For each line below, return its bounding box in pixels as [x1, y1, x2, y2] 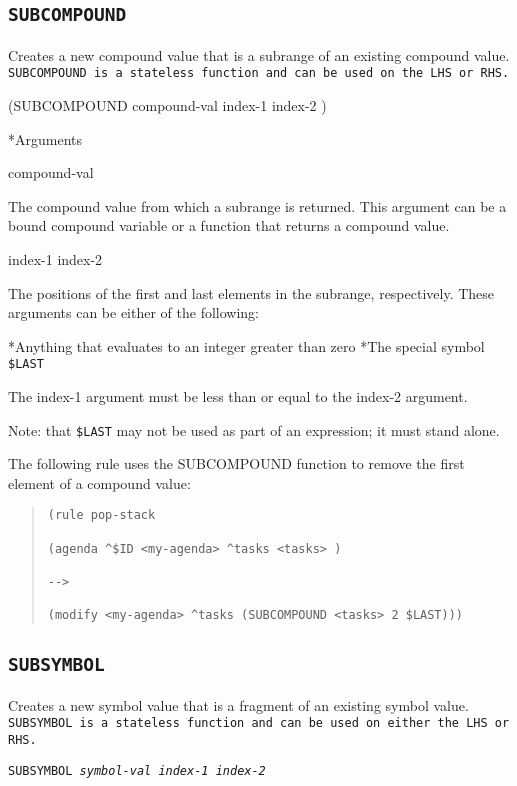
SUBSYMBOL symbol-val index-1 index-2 [8, 763, 266, 778]
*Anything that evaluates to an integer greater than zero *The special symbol [8, 335, 485, 356]
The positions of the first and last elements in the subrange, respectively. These [8, 282, 495, 303]
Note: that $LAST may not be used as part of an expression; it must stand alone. [8, 419, 500, 440]
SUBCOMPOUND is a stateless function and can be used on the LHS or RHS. [8, 66, 510, 81]
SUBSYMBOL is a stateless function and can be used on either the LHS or [8, 716, 510, 731]
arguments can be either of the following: [8, 302, 259, 323]
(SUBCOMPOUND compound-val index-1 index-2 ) [8, 95, 327, 116]
